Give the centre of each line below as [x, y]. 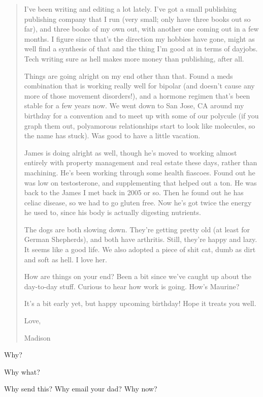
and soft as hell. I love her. [65, 259]
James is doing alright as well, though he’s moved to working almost [130, 152]
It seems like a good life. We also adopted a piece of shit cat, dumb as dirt [140, 249]
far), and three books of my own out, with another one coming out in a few [141, 29]
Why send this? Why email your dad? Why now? [81, 389]
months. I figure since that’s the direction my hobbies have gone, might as [139, 38]
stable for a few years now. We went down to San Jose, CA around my [134, 105]
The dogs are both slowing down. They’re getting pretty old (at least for [137, 229]
